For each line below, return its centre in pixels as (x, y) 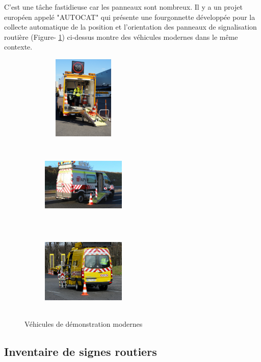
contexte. (18, 47)
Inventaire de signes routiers (81, 352)
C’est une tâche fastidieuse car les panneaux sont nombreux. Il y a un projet (123, 7)
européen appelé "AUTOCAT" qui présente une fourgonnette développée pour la (130, 17)
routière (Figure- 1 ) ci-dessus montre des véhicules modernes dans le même (121, 37)
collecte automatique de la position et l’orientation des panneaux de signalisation (130, 27)
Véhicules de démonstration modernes (84, 324)
